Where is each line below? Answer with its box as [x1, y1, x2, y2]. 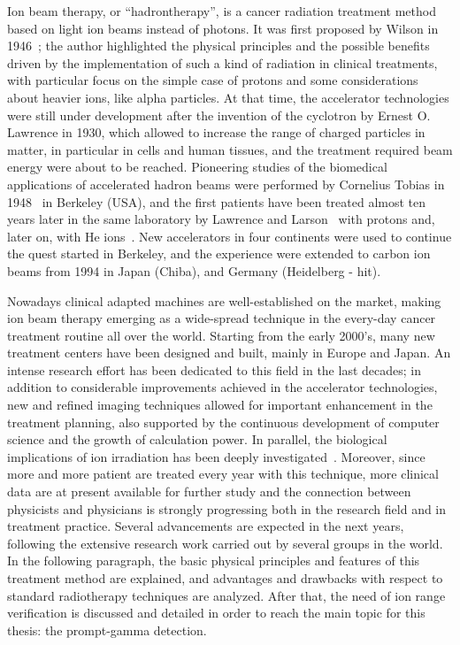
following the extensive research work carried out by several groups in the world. [7, 534, 443, 552]
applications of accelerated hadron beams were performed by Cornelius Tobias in [7, 174, 445, 193]
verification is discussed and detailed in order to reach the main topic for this [7, 603, 425, 622]
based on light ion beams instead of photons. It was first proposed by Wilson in [7, 19, 439, 37]
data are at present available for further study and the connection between [7, 482, 411, 501]
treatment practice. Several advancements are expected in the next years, [7, 517, 404, 535]
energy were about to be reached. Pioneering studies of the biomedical [7, 157, 387, 176]
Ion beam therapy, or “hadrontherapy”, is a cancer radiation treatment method [7, 2, 436, 19]
